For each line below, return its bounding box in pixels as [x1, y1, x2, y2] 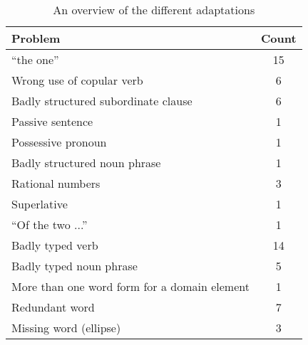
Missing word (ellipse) [11, 319, 121, 336]
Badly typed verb [11, 237, 98, 253]
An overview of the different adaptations [53, 1, 255, 18]
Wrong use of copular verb [11, 72, 143, 88]
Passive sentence [11, 113, 93, 129]
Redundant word [11, 299, 95, 315]
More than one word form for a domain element [11, 278, 250, 294]
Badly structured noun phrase [11, 154, 161, 171]
